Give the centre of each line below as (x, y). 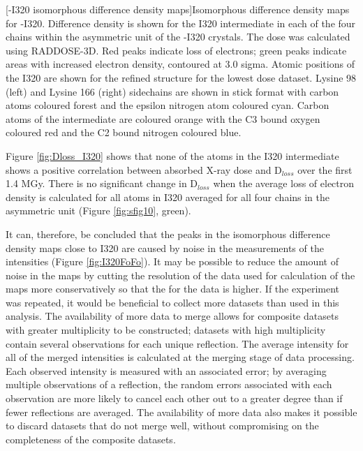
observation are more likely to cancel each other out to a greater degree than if (174, 398)
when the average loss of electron (284, 183)
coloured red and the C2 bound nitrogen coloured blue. (124, 132)
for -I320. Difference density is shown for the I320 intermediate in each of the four (181, 23)
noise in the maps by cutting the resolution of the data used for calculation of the (180, 275)
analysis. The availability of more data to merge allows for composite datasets (172, 316)
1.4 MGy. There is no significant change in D (102, 183)
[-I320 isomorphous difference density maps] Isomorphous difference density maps (178, 9)
